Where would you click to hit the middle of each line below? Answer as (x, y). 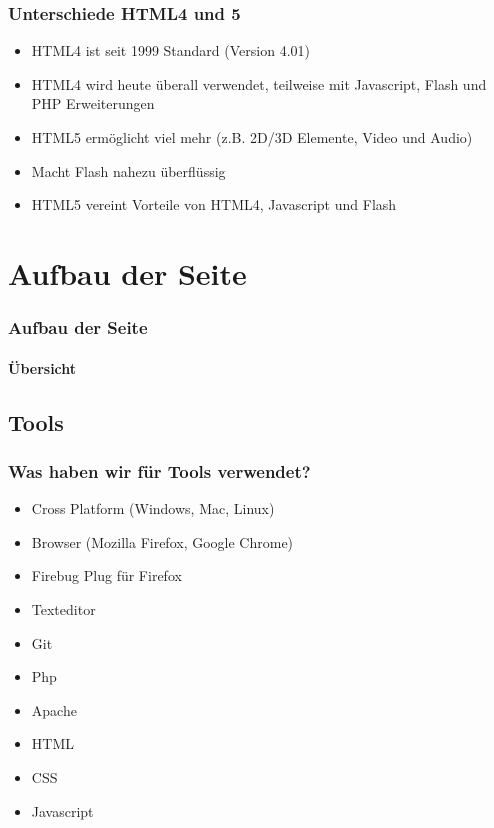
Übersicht (42, 367)
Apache (54, 709)
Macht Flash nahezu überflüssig (128, 170)
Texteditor (63, 608)
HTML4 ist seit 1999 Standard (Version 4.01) (170, 50)
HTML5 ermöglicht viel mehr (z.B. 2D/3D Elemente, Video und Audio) (252, 137)
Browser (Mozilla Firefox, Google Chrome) (162, 541)
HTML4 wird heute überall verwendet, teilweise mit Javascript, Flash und (259, 83)
